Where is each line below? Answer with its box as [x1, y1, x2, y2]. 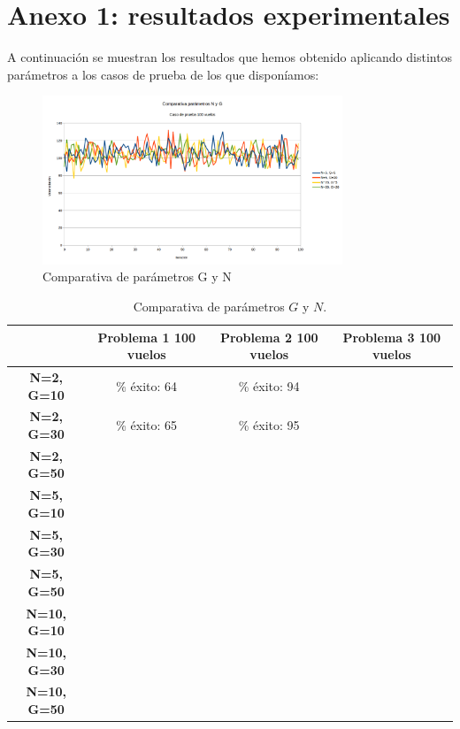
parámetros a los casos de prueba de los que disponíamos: [7, 65, 319, 83]
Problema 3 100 [342, 327, 441, 346]
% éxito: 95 [238, 416, 300, 434]
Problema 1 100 [97, 327, 196, 346]
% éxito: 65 [116, 416, 178, 434]
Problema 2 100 [219, 327, 318, 346]
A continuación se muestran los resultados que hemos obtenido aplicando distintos [7, 48, 453, 66]
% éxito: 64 [116, 376, 178, 395]
